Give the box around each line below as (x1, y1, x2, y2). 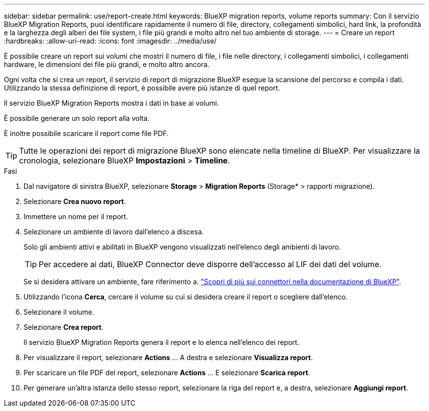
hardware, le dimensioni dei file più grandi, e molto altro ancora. (4, 60, 210, 68)
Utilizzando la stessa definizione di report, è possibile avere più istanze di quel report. (4, 84, 280, 92)
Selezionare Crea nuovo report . (24, 197, 126, 205)
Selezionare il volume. (24, 308, 95, 316)
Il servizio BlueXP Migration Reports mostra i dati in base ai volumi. (4, 99, 219, 107)
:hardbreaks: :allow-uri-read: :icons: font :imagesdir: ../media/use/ (4, 37, 217, 45)
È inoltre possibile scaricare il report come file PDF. (4, 129, 169, 137)
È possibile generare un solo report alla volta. (4, 114, 150, 122)
